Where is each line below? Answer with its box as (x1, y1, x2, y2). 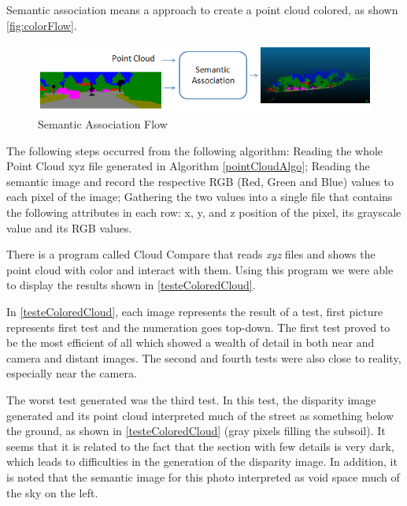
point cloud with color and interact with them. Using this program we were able (6, 261, 394, 277)
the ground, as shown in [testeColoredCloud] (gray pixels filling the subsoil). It (6, 422, 386, 439)
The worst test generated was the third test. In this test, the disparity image (6, 391, 376, 407)
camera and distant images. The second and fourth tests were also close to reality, (6, 349, 401, 366)
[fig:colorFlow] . (6, 17, 77, 33)
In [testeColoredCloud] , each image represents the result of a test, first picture (6, 303, 383, 319)
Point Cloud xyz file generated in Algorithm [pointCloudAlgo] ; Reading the (6, 158, 370, 174)
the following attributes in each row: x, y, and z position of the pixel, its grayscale (6, 204, 401, 220)
